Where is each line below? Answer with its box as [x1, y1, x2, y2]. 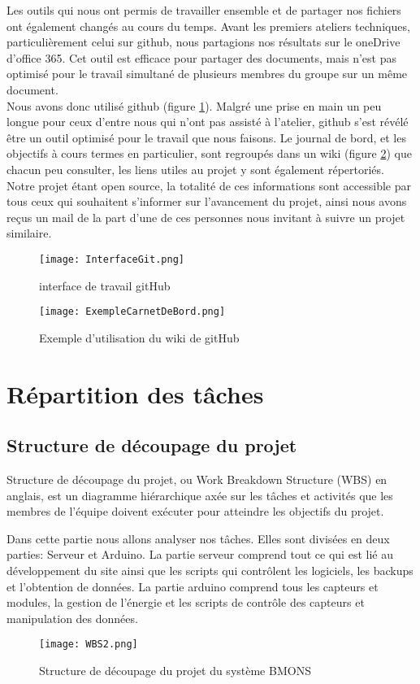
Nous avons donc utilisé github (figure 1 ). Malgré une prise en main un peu [6, 97, 382, 114]
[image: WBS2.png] [39, 638, 138, 651]
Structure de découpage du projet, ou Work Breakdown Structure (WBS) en [6, 470, 388, 487]
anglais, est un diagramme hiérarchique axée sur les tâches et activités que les [6, 486, 393, 503]
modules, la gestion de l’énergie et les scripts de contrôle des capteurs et [6, 594, 365, 611]
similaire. [6, 224, 52, 242]
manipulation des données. [6, 609, 138, 626]
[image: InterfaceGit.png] [39, 253, 184, 265]
